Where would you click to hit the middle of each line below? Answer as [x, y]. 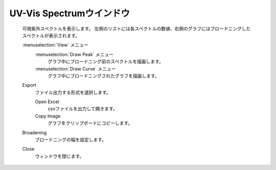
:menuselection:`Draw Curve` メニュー [75, 68]
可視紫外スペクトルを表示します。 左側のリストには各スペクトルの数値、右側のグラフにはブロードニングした [136, 29]
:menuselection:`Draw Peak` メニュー [74, 54]
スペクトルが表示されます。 [51, 35]
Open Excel [47, 102]
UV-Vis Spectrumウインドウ [70, 13]
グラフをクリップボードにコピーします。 [90, 123]
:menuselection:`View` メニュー [55, 45]
